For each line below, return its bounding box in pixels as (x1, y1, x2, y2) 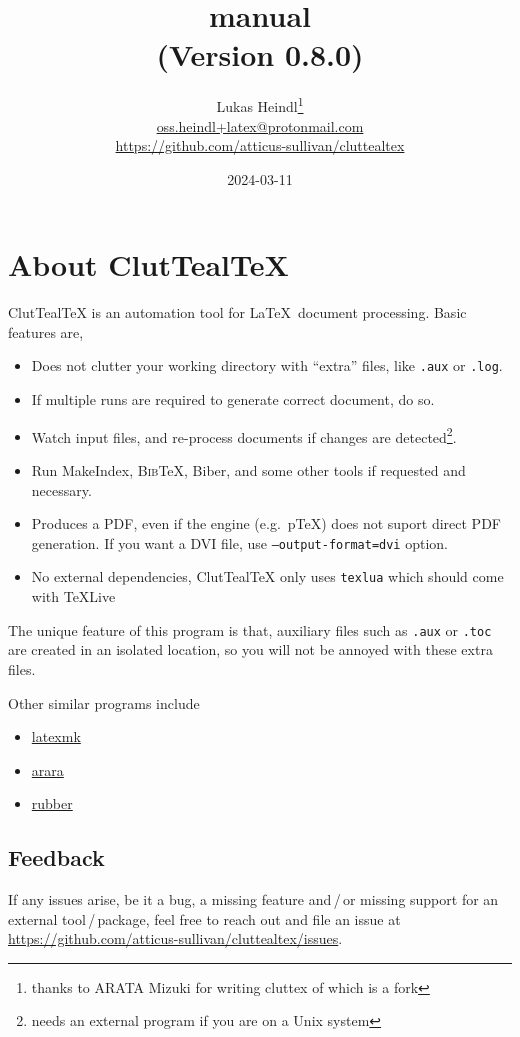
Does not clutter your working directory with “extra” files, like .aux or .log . (31, 355, 503, 376)
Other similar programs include (8, 692, 200, 713)
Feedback (8, 842, 105, 873)
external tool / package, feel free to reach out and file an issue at (8, 908, 401, 929)
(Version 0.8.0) (156, 34, 364, 75)
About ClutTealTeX (8, 244, 289, 285)
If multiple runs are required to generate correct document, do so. (31, 389, 435, 410)
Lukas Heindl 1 (216, 93, 304, 116)
